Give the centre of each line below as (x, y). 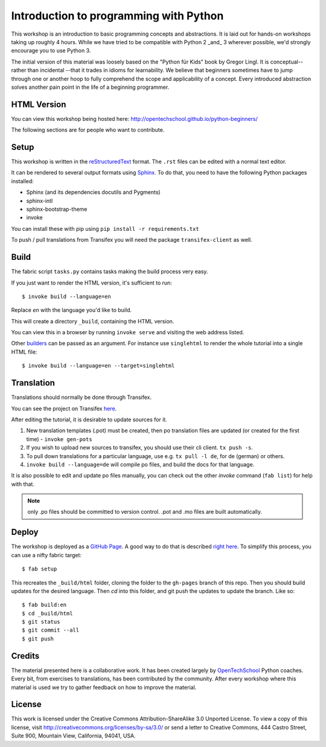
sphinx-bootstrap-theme (57, 209)
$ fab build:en (44, 605)
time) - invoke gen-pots (59, 439)
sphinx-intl (40, 201)
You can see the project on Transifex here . (64, 409)
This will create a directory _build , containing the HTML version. (93, 321)
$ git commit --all (51, 630)
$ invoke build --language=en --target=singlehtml (98, 366)
